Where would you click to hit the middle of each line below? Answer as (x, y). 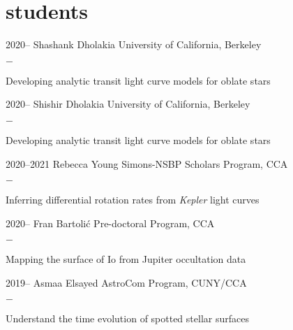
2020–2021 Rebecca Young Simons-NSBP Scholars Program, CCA (147, 163)
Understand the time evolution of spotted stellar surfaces (127, 318)
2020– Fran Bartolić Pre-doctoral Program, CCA (110, 223)
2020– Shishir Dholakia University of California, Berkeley (128, 104)
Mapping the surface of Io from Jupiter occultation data (126, 259)
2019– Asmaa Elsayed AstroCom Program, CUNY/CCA (126, 282)
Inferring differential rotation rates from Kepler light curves (133, 200)
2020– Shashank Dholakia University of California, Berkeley (134, 44)
